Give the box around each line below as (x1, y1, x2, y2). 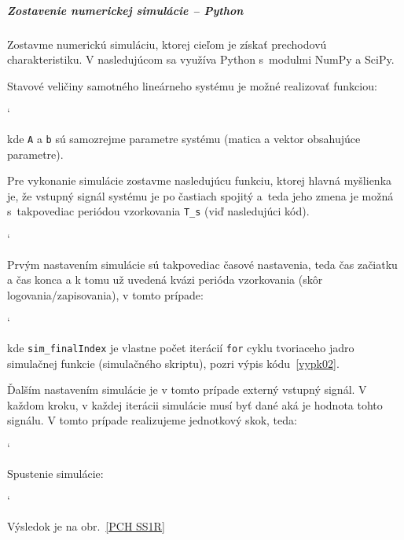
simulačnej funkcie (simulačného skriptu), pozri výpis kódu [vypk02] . (7, 354, 340, 371)
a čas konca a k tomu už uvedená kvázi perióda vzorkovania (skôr (7, 271, 323, 288)
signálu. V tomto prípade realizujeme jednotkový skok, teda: (7, 412, 297, 428)
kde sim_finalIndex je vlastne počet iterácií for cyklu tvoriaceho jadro (7, 340, 354, 355)
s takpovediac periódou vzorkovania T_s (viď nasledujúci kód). (7, 203, 310, 219)
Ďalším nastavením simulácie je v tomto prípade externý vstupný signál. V (7, 381, 367, 398)
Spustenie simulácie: (7, 465, 104, 481)
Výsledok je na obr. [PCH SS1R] (7, 517, 165, 534)
